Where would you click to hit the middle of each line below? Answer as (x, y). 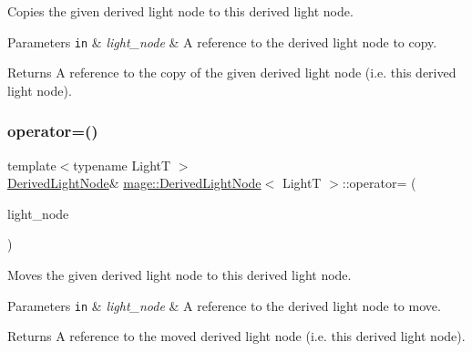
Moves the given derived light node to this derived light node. (180, 275)
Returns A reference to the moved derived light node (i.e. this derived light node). (236, 336)
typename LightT (122, 165)
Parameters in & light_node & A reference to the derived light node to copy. (222, 41)
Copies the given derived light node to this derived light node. (180, 11)
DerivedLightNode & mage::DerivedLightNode (134, 183)
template (32, 165)
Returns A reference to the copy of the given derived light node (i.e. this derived (232, 72)
